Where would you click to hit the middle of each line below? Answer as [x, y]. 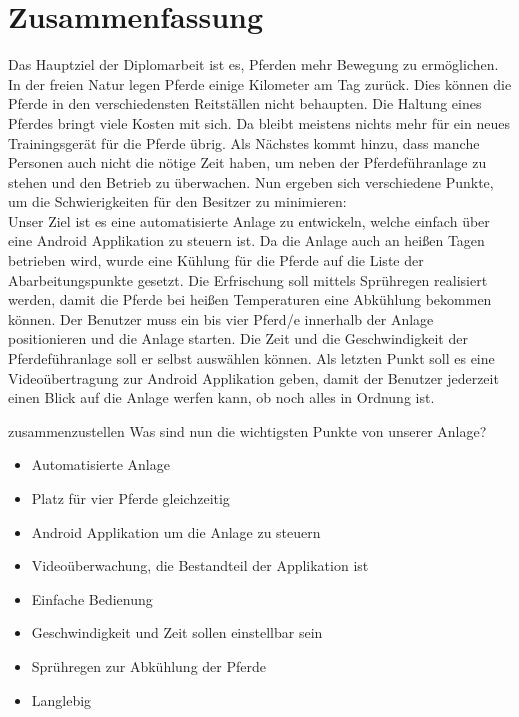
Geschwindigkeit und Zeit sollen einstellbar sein [177, 632]
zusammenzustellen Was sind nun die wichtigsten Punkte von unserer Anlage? [247, 430]
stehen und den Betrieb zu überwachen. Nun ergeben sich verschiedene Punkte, [251, 181]
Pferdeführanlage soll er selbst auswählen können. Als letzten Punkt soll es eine [251, 358]
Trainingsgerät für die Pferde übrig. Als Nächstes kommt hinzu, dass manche [244, 142]
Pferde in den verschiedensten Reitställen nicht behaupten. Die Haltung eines [245, 103]
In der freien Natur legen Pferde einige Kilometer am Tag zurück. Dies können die [260, 83]
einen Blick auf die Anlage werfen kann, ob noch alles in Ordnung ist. [221, 397]
